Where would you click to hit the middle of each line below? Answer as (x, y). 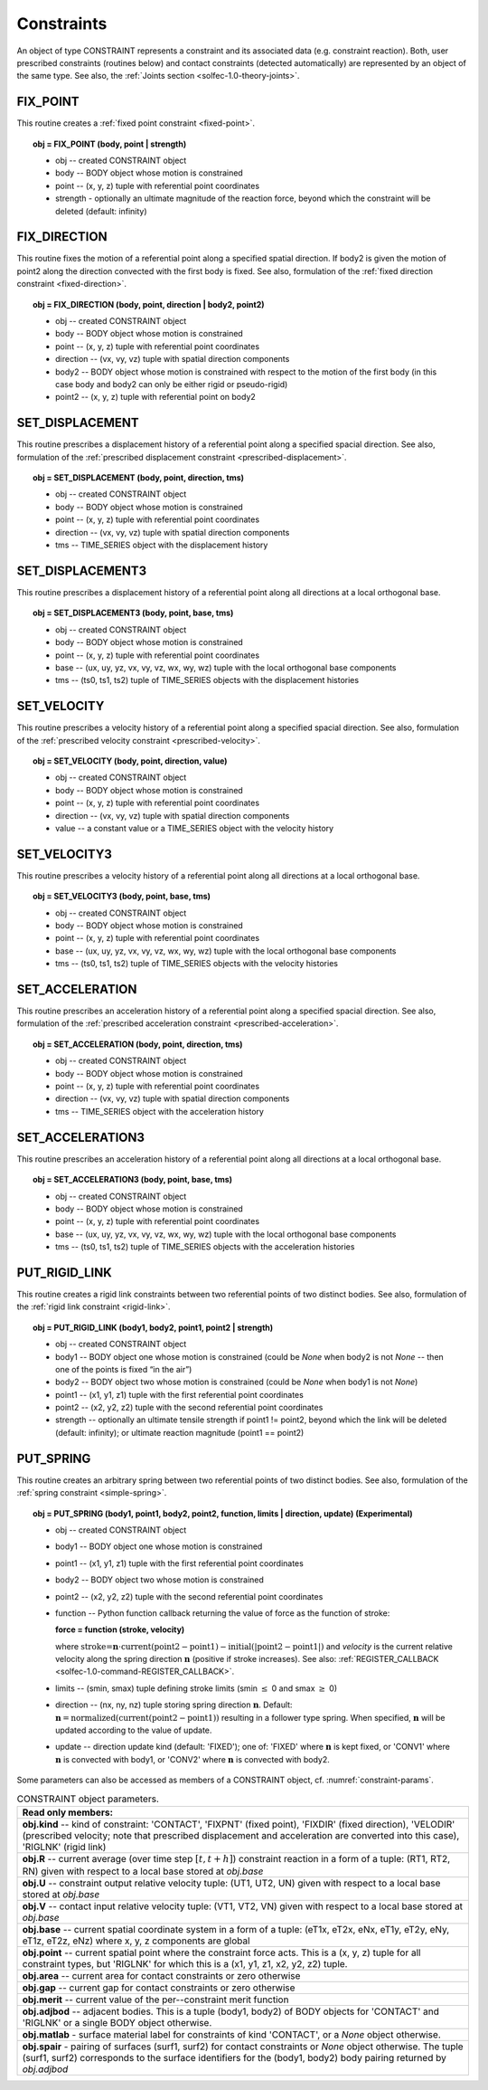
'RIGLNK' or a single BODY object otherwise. (117, 2023)
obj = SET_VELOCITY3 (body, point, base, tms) (122, 897)
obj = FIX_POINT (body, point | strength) (110, 144)
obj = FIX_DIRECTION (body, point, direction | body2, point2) (149, 304)
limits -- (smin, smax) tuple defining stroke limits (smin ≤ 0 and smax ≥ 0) (197, 1688)
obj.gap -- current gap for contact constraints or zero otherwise (159, 1988)
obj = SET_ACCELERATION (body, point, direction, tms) (138, 1044)
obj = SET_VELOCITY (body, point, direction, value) (130, 761)
